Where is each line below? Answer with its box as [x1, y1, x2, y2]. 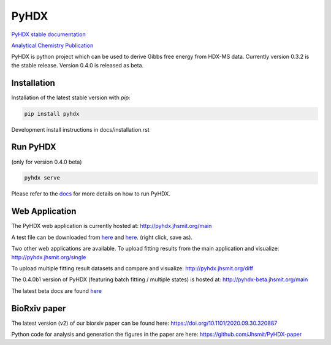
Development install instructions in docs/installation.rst [11, 126, 150, 133]
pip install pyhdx [24, 110, 80, 117]
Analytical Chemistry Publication [11, 42, 94, 49]
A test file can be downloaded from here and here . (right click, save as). [11, 233, 193, 241]
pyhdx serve [24, 175, 61, 181]
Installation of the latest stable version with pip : [11, 94, 131, 101]
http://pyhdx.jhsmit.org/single [11, 253, 86, 260]
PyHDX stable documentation [11, 31, 86, 38]
